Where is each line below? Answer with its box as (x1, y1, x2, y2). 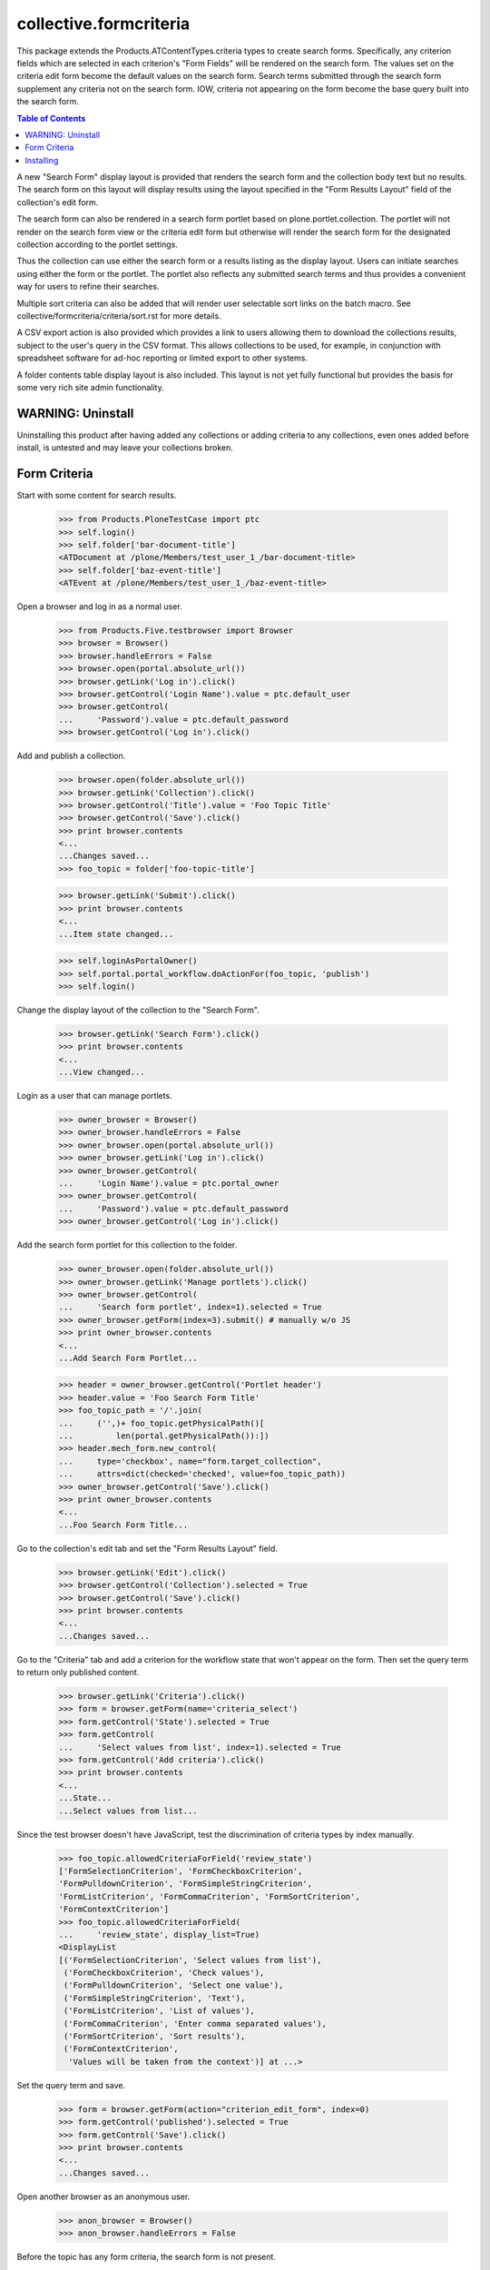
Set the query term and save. (16, 2079, 126, 2090)
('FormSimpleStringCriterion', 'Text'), (64, 1993, 246, 2003)
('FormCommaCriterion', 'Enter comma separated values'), (64, 2018, 327, 2028)
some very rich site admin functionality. (16, 381, 164, 392)
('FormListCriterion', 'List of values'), (64, 2006, 256, 2016)
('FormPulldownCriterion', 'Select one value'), (64, 1980, 284, 1990)
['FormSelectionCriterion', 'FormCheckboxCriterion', (58, 1866, 303, 1876)
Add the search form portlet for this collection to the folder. (16, 1239, 238, 1250)
